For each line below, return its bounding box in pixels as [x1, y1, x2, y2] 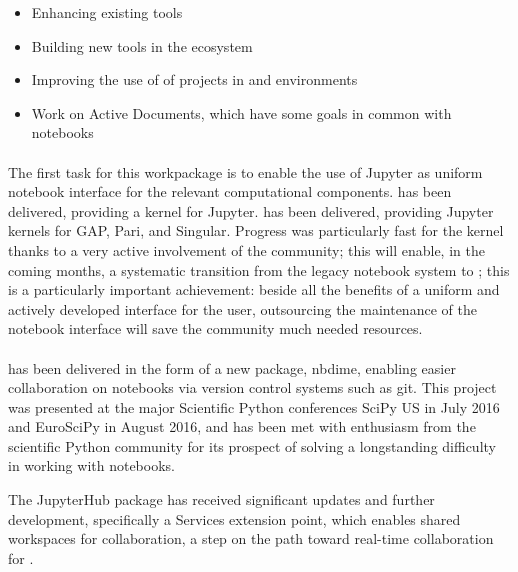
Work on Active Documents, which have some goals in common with [31, 102, 452, 123]
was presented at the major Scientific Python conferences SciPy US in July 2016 [8, 396, 500, 417]
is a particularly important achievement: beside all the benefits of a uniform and [8, 279, 500, 300]
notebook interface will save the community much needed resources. [8, 318, 423, 339]
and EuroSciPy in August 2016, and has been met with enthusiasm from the [8, 416, 476, 437]
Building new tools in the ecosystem [31, 35, 253, 56]
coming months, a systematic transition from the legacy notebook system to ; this [8, 259, 510, 280]
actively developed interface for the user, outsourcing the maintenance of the [8, 298, 477, 319]
